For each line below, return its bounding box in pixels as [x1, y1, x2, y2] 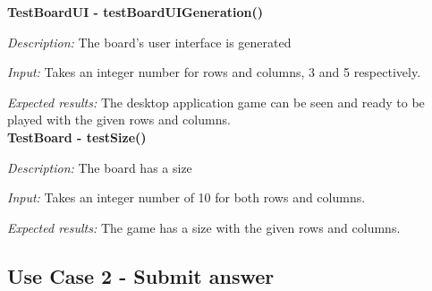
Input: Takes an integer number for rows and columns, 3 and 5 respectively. [7, 63, 421, 81]
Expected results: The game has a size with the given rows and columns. [7, 218, 401, 236]
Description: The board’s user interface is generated [7, 32, 292, 51]
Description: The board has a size [7, 158, 192, 176]
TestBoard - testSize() [7, 127, 147, 146]
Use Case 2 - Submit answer [7, 261, 275, 289]
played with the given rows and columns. [7, 110, 231, 129]
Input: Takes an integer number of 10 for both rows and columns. [7, 188, 366, 207]
